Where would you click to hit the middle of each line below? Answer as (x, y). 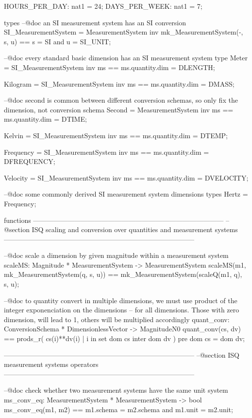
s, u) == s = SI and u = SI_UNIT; (58, 41)
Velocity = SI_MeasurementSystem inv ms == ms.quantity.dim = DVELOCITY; (126, 177)
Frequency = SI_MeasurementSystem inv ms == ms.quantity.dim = (107, 152)
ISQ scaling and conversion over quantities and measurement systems (135, 229)
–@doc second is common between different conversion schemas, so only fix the (121, 100)
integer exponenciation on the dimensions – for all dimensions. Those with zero (122, 310)
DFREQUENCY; (30, 161)
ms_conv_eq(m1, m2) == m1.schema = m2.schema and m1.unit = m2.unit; (118, 409)
